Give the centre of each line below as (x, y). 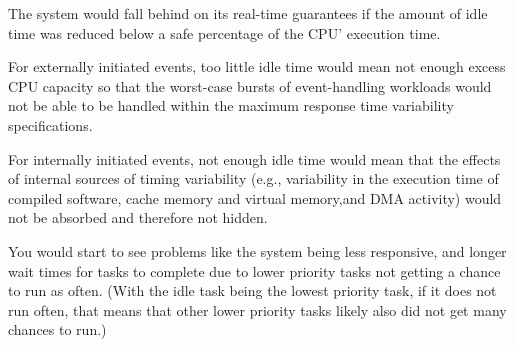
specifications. (50, 124)
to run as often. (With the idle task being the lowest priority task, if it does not (252, 290)
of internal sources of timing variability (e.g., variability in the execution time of (253, 178)
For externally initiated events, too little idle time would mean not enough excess (257, 66)
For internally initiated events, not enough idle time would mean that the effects (254, 158)
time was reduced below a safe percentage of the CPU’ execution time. (224, 32)
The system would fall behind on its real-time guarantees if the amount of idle (248, 13)
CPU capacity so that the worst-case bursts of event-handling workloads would (250, 85)
